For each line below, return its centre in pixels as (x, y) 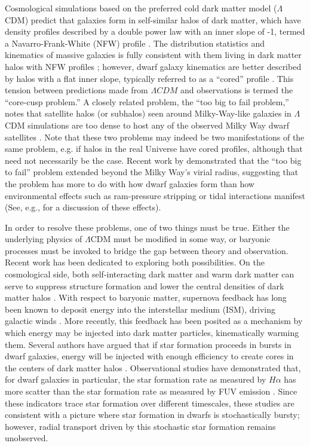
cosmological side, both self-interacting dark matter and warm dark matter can (150, 274)
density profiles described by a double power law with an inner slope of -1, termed (155, 31)
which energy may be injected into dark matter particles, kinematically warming (152, 333)
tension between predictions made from (76, 90)
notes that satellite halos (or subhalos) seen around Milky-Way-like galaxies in (148, 113)
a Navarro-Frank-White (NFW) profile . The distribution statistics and (135, 43)
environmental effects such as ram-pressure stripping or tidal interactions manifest (155, 195)
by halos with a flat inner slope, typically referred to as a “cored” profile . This (149, 78)
